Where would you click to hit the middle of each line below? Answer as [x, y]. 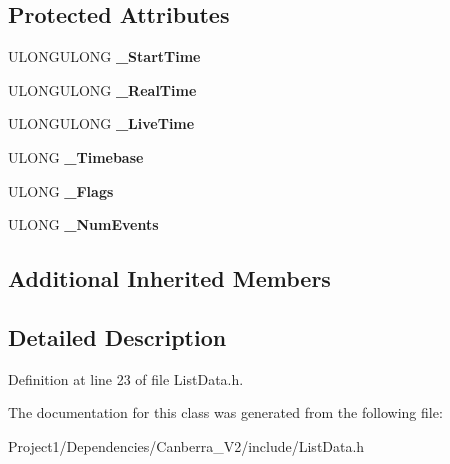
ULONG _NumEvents [83, 224]
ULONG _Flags [61, 190]
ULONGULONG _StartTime [104, 56]
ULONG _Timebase [76, 156]
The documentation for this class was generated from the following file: [225, 412]
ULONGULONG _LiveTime [101, 123]
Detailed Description [117, 336]
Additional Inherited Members [169, 278]
